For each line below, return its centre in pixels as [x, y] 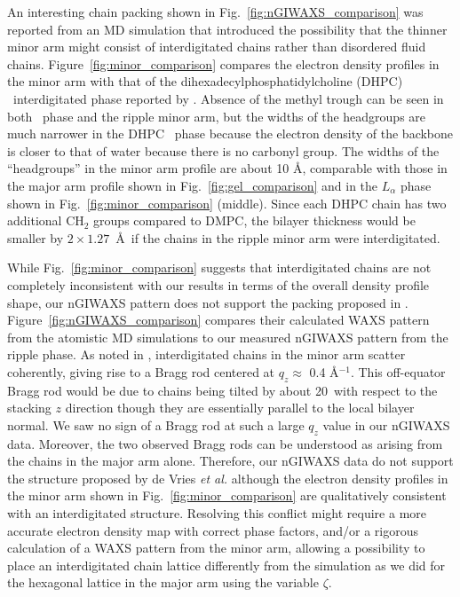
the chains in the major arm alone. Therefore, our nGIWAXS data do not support [230, 461]
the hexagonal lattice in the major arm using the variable [163, 582]
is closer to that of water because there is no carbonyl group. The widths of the [223, 150]
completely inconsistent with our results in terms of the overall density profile [218, 284]
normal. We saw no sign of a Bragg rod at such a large [156, 424]
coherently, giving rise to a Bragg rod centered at [141, 371]
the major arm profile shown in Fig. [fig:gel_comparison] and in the [193, 185]
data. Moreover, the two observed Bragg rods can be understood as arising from [225, 443]
